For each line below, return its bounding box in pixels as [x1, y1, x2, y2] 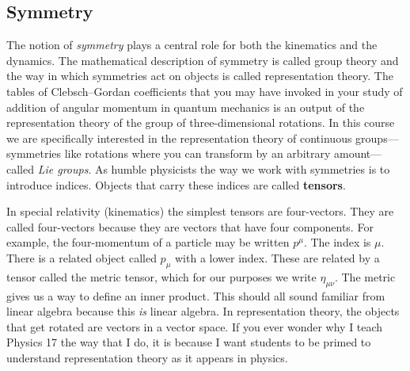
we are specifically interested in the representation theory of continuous [6, 129, 352, 146]
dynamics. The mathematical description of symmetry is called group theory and [6, 52, 399, 68]
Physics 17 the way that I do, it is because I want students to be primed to [6, 334, 371, 350]
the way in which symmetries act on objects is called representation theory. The [6, 67, 393, 84]
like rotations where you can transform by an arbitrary [64, 145, 331, 162]
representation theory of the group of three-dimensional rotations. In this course [6, 114, 395, 131]
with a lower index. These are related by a [174, 249, 380, 266]
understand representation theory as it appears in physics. [6, 349, 288, 365]
